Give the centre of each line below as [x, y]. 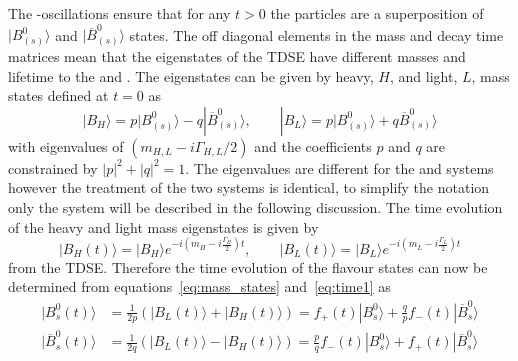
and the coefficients [313, 145]
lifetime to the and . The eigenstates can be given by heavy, [191, 75]
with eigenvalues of [66, 145]
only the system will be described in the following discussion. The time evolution [255, 207]
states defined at [58, 95]
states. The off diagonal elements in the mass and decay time [316, 34]
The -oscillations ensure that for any [119, 13]
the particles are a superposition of [377, 13]
